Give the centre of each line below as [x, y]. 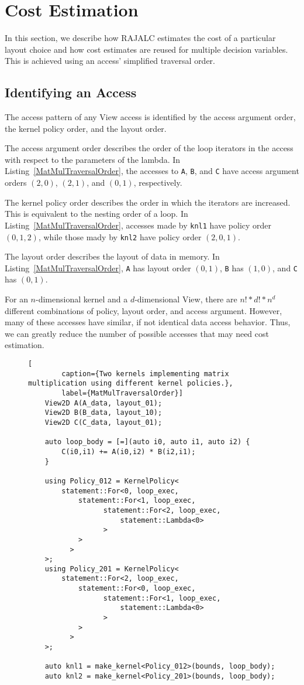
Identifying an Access [71, 92]
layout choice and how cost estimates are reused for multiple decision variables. [146, 49]
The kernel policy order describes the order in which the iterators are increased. [148, 202]
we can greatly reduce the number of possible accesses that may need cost [137, 333]
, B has [232, 267]
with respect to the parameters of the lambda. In [93, 159]
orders [16, 183]
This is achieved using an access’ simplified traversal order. [110, 61]
